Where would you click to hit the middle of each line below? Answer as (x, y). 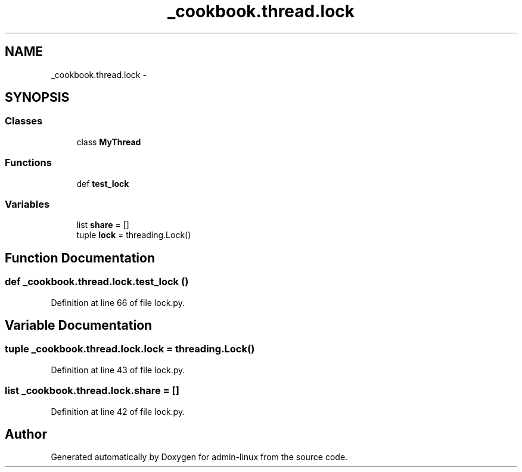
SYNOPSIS (37, 98)
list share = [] (103, 225)
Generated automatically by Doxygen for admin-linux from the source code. (199, 457)
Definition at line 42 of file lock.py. (118, 411)
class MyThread (109, 142)
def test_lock (103, 183)
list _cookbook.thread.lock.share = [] (92, 391)
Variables (27, 204)
